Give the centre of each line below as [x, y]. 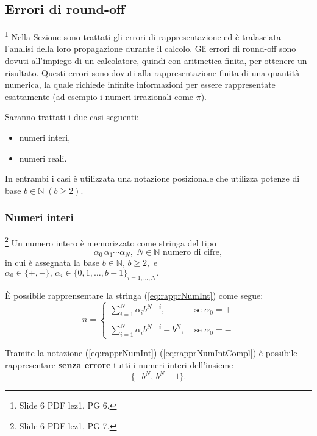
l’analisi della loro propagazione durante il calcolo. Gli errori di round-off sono [151, 48]
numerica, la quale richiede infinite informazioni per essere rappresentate [140, 84]
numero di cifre [191, 252]
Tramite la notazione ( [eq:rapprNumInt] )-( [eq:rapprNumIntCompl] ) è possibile [151, 353]
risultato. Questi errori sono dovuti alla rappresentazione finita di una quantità [152, 72]
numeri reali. [43, 158]
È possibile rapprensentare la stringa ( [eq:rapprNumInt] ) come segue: [134, 295]
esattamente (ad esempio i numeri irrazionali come [99, 96]
